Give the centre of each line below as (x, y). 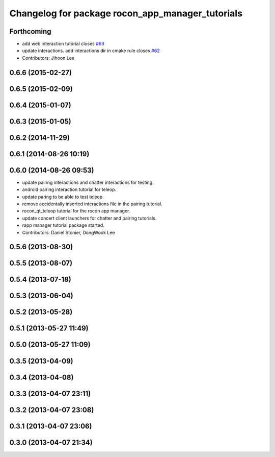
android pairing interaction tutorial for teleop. (69, 189)
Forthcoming (30, 31)
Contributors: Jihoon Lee (48, 58)
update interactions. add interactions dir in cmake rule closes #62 (91, 51)
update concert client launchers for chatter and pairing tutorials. (89, 218)
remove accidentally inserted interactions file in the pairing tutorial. (92, 204)
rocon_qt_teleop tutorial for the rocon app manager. (76, 211)
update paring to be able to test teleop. (63, 197)
